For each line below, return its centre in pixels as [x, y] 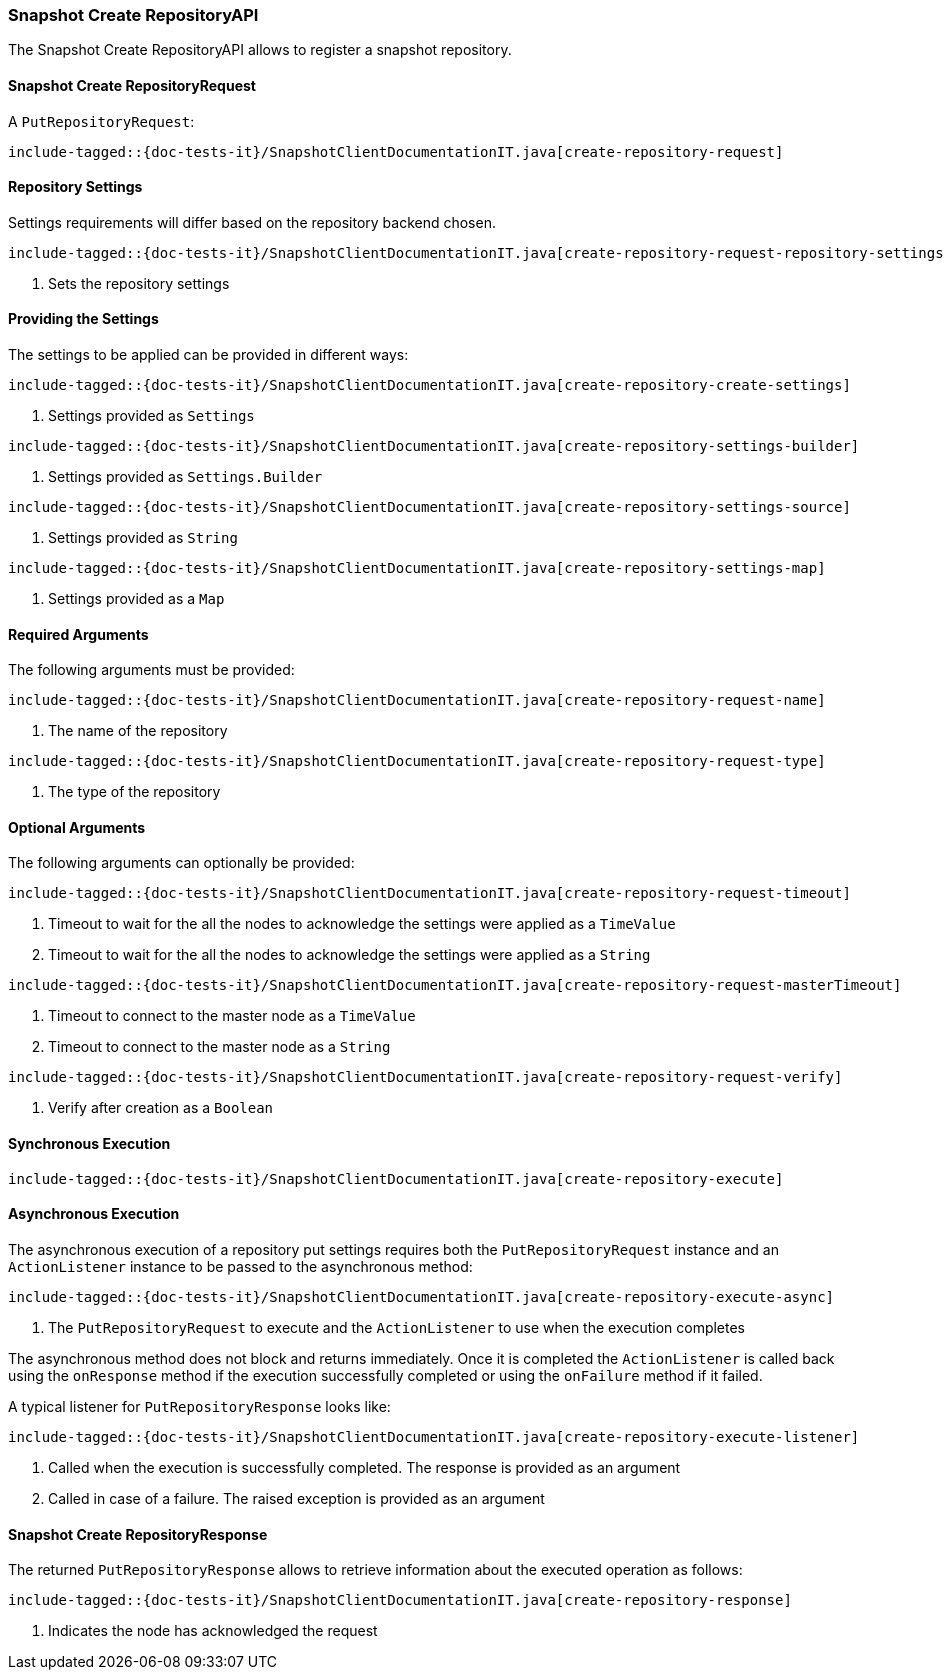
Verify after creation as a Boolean [161, 1108]
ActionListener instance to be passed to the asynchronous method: [240, 1266]
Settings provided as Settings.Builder [185, 477]
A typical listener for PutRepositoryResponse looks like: [199, 1406]
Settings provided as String [143, 538]
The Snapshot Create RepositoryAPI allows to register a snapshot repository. [260, 50]
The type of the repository [134, 792]
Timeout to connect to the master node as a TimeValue [232, 1016]
